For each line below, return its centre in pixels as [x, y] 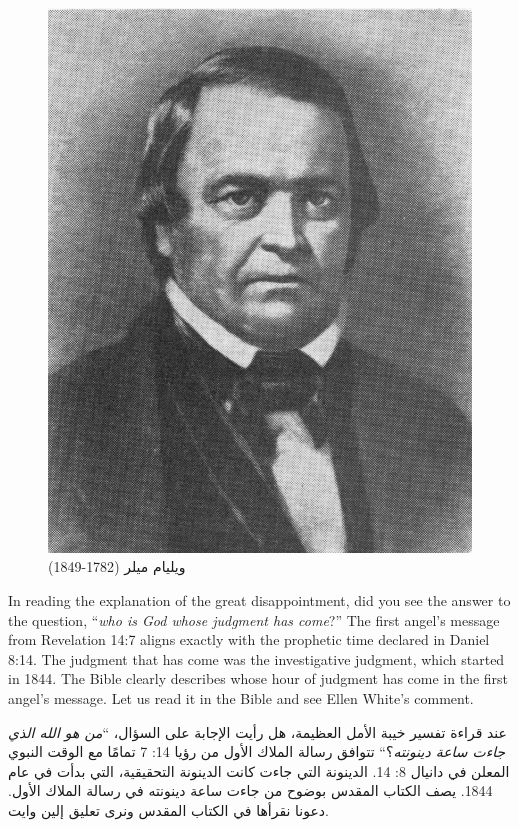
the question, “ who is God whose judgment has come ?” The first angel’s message [254, 619]
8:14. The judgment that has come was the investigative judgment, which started [256, 658]
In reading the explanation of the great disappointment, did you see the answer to [259, 599]
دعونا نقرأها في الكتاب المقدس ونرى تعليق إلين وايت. [168, 809]
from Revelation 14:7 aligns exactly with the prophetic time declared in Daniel [249, 639]
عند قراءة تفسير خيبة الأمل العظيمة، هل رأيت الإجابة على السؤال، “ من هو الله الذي [257, 731]
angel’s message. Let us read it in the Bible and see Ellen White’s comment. [241, 697]
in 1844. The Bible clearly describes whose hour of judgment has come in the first [258, 678]
